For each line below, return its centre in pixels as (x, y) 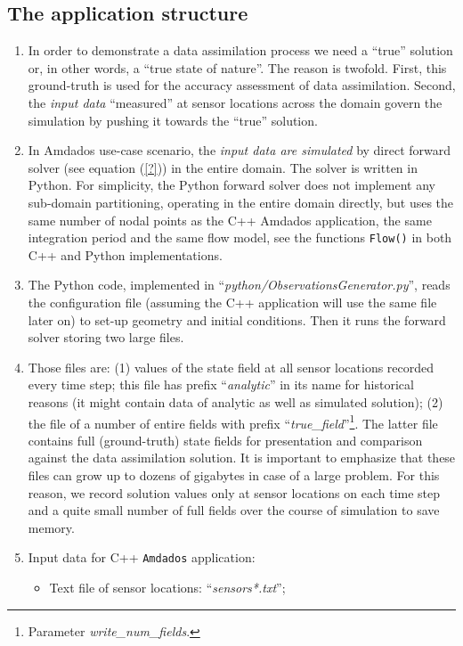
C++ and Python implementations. (125, 254)
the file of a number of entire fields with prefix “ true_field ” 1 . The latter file (233, 421)
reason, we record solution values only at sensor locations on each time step (234, 492)
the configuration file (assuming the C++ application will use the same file (232, 302)
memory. (51, 527)
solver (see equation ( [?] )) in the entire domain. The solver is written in (223, 167)
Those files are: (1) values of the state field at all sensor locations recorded (231, 367)
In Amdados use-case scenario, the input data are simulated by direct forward (240, 150)
